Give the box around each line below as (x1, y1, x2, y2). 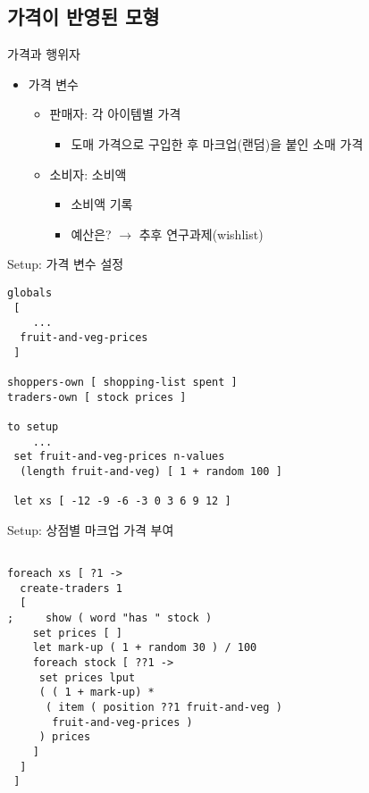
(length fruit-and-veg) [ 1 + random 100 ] (20, 464, 282, 478)
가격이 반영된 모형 (7, 3, 160, 30)
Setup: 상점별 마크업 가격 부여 (7, 520, 174, 538)
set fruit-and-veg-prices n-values (13, 450, 225, 463)
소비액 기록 (71, 195, 133, 213)
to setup (7, 420, 59, 433)
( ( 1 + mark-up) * (38, 686, 155, 699)
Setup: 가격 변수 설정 (7, 255, 124, 273)
